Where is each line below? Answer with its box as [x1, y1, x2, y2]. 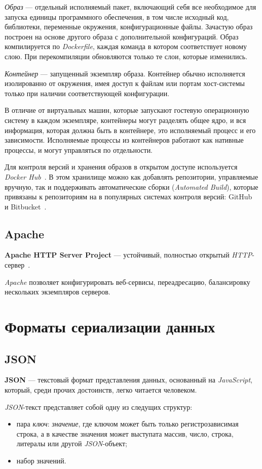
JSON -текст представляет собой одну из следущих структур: [5, 401, 193, 412]
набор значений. [16, 455, 66, 465]
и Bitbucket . [5, 201, 47, 211]
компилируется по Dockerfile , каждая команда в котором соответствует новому [5, 41, 247, 52]
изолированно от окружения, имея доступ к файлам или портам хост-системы [5, 78, 245, 89]
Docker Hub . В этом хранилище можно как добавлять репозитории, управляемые [5, 171, 258, 182]
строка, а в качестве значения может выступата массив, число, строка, [16, 428, 234, 439]
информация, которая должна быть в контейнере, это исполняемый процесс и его [5, 124, 256, 135]
